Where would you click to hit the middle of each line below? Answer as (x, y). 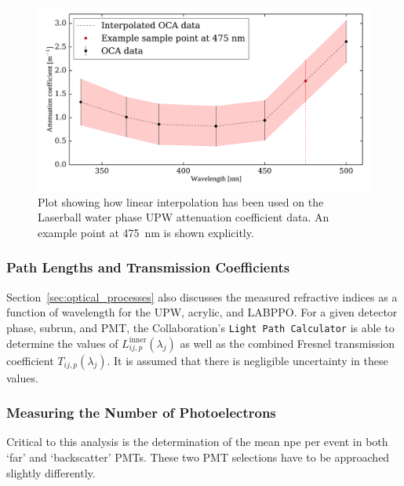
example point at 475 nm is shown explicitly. (146, 232)
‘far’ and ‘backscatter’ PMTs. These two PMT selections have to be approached (198, 457)
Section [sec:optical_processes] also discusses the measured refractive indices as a (202, 296)
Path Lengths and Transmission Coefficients (148, 267)
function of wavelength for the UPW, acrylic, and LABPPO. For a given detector (202, 312)
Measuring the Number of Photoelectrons (141, 413)
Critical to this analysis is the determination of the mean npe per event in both (197, 442)
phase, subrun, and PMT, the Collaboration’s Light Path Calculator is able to (200, 327)
